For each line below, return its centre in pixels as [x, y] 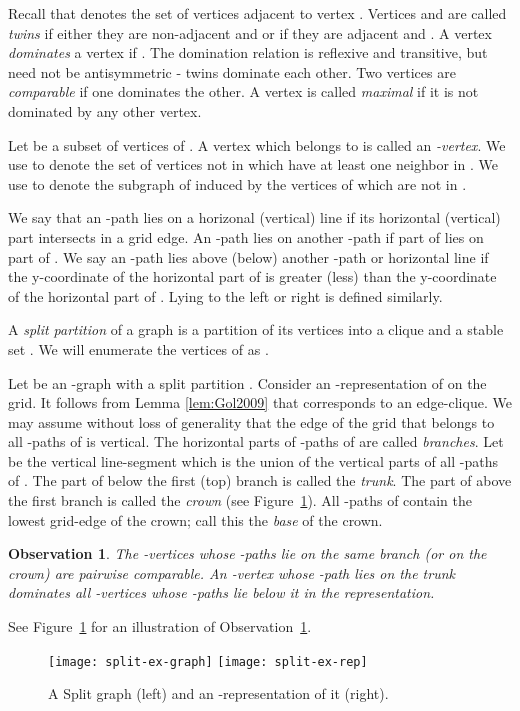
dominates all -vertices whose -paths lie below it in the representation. [221, 592]
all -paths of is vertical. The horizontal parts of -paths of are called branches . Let [256, 441]
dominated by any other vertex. [105, 110]
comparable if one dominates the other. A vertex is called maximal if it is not [243, 91]
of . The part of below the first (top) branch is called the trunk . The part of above [260, 480]
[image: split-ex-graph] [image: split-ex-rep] [208, 661]
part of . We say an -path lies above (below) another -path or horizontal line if [248, 256]
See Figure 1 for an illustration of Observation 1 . [160, 626]
